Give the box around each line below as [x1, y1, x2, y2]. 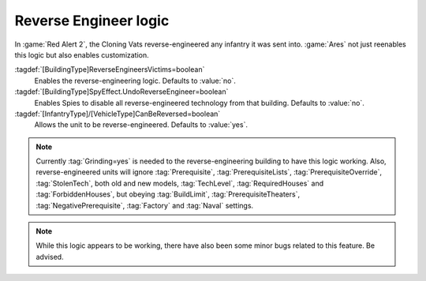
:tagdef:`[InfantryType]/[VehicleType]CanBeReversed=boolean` [14, 109, 221, 118]
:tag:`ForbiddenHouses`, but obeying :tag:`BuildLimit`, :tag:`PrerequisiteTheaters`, [35, 189, 300, 199]
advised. [35, 252, 64, 261]
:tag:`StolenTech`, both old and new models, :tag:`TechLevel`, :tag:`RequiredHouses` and [35, 178, 324, 188]
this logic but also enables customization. [14, 50, 149, 59]
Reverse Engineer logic [14, 12, 170, 29]
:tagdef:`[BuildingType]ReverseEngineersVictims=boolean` [14, 65, 205, 74]
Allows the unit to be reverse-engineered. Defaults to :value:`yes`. [34, 120, 248, 129]
